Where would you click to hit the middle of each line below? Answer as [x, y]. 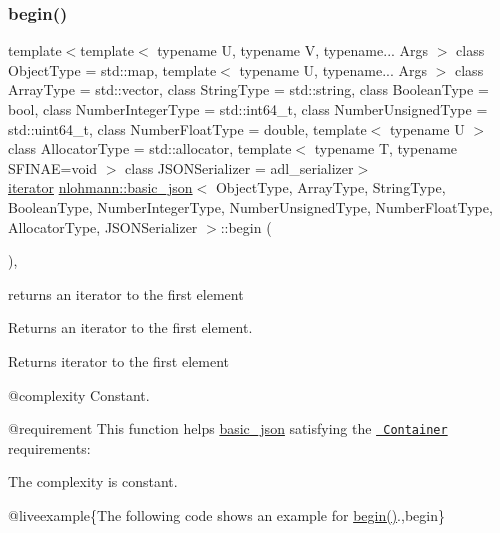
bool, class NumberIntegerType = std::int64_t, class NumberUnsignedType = [248, 109]
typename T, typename [386, 148]
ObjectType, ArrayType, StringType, [330, 187]
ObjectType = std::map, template [112, 69]
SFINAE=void [53, 167]
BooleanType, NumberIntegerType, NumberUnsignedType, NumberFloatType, [250, 206]
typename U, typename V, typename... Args [293, 50]
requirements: [49, 447]
